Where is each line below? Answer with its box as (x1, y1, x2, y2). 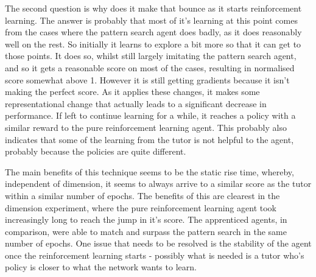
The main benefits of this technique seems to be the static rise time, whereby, (5, 165, 294, 178)
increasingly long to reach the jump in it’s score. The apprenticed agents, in (5, 213, 287, 226)
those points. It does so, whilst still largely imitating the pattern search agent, (5, 49, 297, 62)
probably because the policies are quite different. (5, 145, 186, 158)
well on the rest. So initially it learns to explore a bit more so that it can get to (5, 37, 301, 50)
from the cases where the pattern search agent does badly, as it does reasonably (5, 26, 302, 38)
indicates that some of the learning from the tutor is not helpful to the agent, (5, 133, 294, 146)
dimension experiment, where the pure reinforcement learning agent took (5, 201, 276, 214)
